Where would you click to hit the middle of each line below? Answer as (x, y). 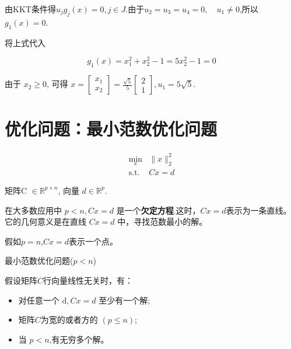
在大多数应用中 (33, 210)
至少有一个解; (125, 300)
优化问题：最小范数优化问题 (111, 129)
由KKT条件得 (30, 9)
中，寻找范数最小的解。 (162, 221)
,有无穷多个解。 (79, 339)
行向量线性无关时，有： (88, 280)
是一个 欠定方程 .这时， (158, 210)
